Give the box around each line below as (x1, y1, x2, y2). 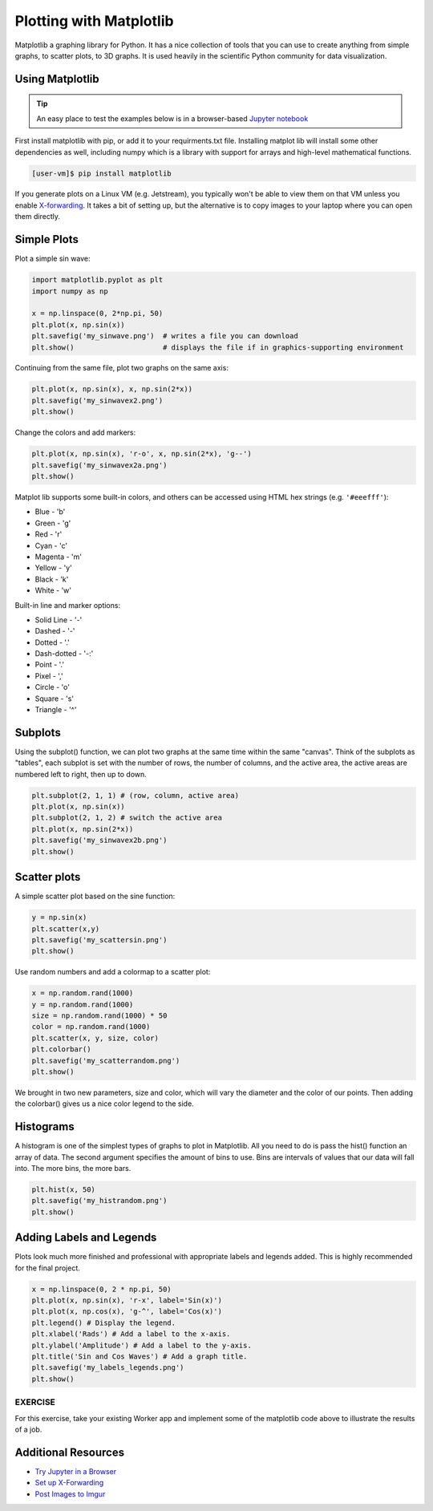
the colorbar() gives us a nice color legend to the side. (14, 1099, 194, 1108)
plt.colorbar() (31, 1045, 91, 1054)
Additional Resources (14, 1445, 124, 1459)
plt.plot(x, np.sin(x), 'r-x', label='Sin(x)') (31, 1296, 222, 1305)
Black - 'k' (34, 574, 69, 584)
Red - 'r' (34, 529, 63, 539)
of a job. (14, 1424, 42, 1434)
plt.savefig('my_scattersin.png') (31, 935, 168, 944)
